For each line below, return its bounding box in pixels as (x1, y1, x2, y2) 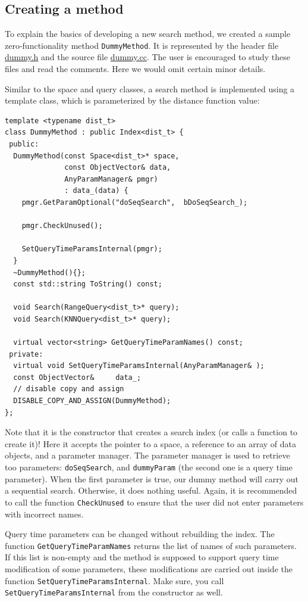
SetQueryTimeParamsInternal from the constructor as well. (5, 586, 223, 598)
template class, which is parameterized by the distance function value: (5, 94, 260, 107)
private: (9, 350, 43, 358)
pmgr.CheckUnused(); (21, 222, 103, 230)
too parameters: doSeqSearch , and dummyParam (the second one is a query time (5, 461, 293, 473)
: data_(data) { (64, 186, 128, 195)
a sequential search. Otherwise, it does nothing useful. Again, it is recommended (5, 484, 297, 497)
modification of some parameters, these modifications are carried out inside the (5, 562, 293, 575)
